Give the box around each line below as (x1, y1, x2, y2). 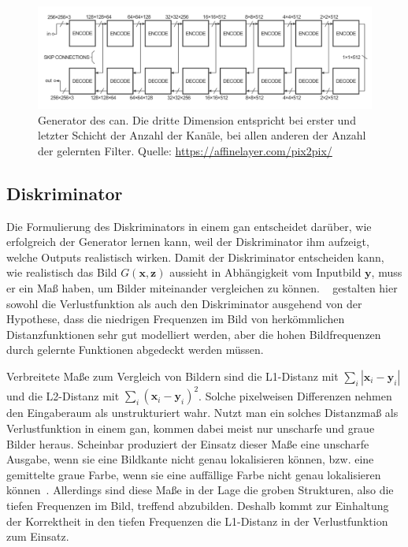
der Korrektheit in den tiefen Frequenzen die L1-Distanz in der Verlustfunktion (6, 512, 388, 529)
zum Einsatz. (6, 528, 69, 545)
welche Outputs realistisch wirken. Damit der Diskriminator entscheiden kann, (6, 248, 384, 265)
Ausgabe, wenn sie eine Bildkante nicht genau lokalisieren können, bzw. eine (6, 451, 374, 467)
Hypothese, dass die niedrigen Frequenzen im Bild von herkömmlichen (6, 311, 345, 327)
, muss (371, 264, 402, 281)
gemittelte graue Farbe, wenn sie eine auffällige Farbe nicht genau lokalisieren (6, 466, 381, 482)
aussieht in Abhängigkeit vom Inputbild (169, 264, 362, 281)
